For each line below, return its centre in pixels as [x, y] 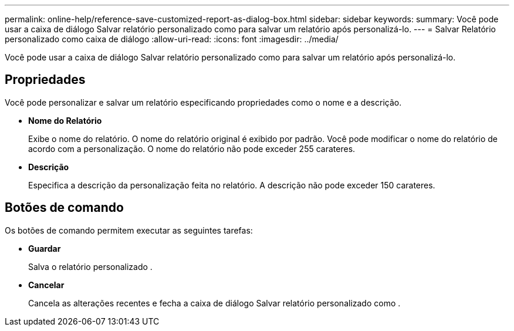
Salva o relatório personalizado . [90, 266]
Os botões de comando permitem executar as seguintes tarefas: [129, 230]
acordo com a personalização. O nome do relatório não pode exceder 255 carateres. [192, 148]
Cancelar [46, 285]
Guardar [45, 248]
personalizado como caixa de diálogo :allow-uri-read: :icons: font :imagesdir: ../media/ [172, 39]
